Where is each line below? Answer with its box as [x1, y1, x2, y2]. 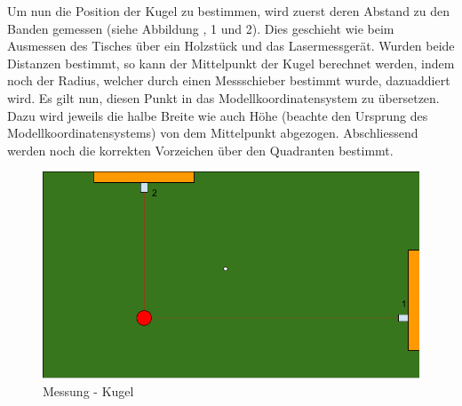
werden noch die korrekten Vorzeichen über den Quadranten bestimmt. [7, 140, 394, 159]
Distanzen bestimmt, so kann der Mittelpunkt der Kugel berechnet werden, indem [7, 53, 455, 72]
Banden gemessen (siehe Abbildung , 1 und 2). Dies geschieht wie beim [7, 19, 394, 37]
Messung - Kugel [43, 382, 134, 401]
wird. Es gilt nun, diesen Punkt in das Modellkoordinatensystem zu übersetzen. [7, 88, 440, 107]
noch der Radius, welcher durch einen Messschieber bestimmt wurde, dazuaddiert [7, 71, 450, 90]
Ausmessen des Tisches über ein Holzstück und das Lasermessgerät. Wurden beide [7, 36, 455, 55]
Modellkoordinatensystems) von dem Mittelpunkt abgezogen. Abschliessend [7, 123, 418, 142]
